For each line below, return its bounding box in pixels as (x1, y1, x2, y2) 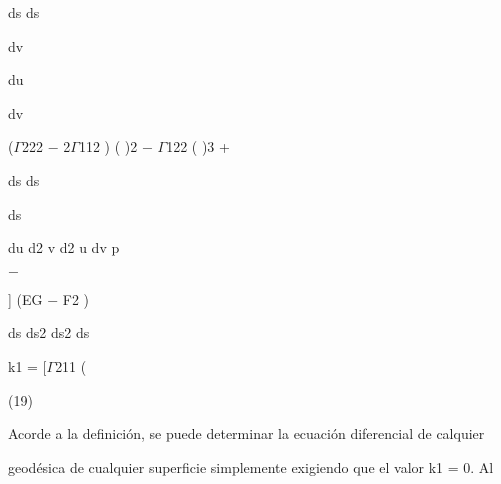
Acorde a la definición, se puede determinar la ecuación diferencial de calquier (8, 423, 485, 444)
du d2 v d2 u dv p (8, 237, 120, 258)
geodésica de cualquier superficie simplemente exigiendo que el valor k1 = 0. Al (8, 456, 494, 477)
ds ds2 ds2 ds (8, 322, 90, 343)
